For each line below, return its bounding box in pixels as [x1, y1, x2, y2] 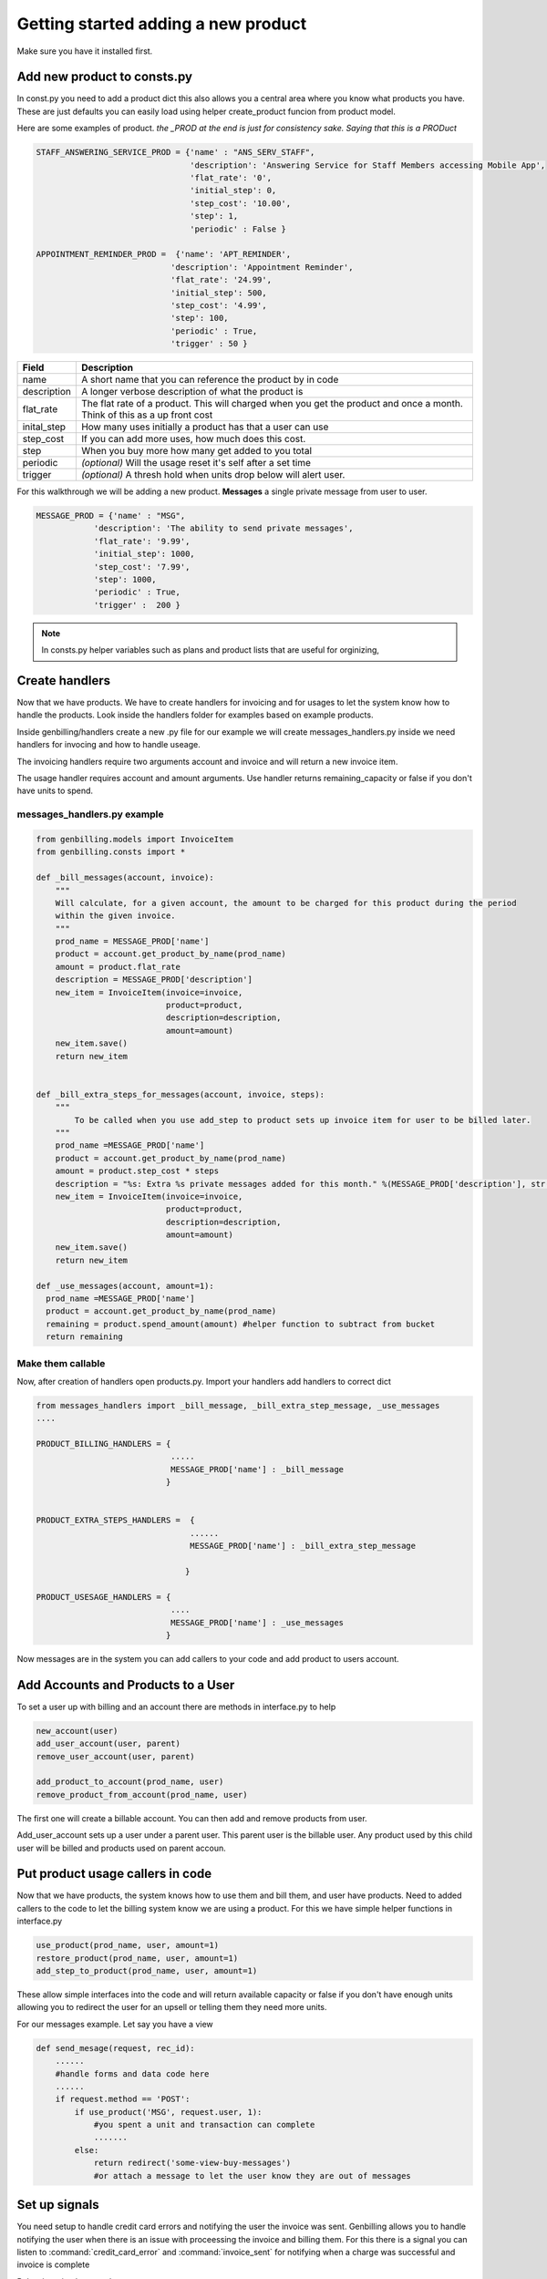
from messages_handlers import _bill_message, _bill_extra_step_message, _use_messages [36, 1400, 440, 1410]
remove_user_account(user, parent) [36, 1751, 195, 1761]
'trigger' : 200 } [93, 600, 181, 610]
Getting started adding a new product [16, 14, 307, 34]
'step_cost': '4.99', [170, 300, 268, 310]
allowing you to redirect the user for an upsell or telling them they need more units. [16, 2002, 327, 2013]
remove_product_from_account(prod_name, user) [36, 1789, 248, 1799]
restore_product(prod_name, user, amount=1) [36, 1953, 239, 1964]
